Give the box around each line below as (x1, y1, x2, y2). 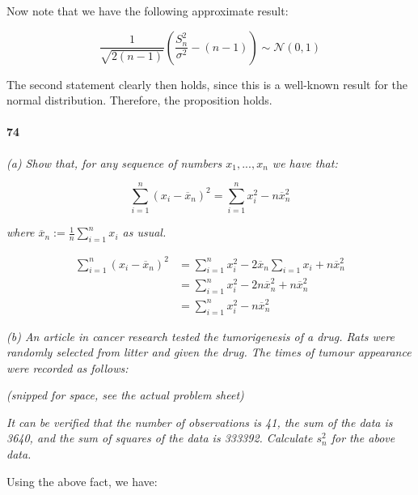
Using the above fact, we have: (6, 472, 158, 489)
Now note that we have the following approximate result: (6, 2, 289, 19)
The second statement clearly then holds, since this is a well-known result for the (6, 75, 408, 92)
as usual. (122, 224, 167, 241)
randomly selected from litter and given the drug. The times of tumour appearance (6, 344, 412, 361)
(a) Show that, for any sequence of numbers (6, 154, 222, 171)
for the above (331, 429, 395, 446)
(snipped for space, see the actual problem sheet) (6, 386, 244, 403)
